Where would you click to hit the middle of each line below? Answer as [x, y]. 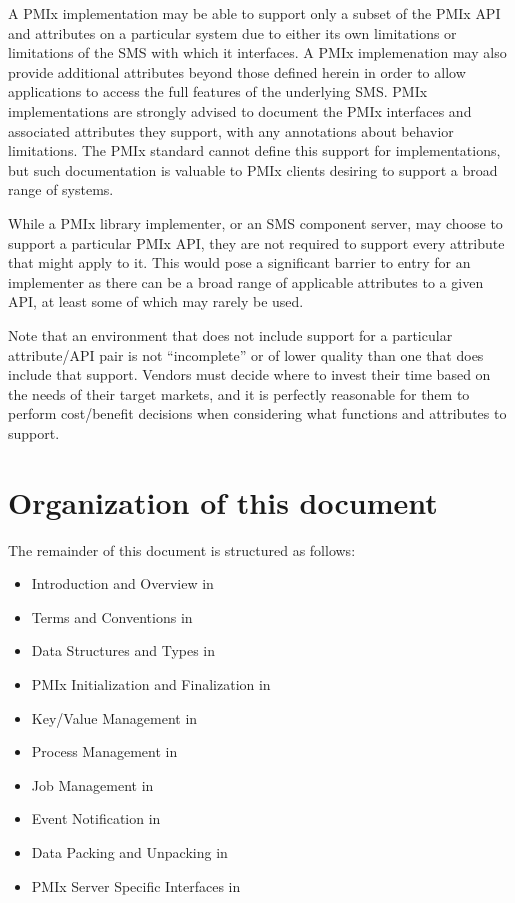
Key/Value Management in [114, 717]
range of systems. [61, 189]
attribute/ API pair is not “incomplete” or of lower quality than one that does [246, 354]
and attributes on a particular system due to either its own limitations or [232, 32]
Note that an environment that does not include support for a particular [230, 334]
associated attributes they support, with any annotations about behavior [231, 130]
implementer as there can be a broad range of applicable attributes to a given [246, 281]
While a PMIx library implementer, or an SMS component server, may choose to [255, 222]
